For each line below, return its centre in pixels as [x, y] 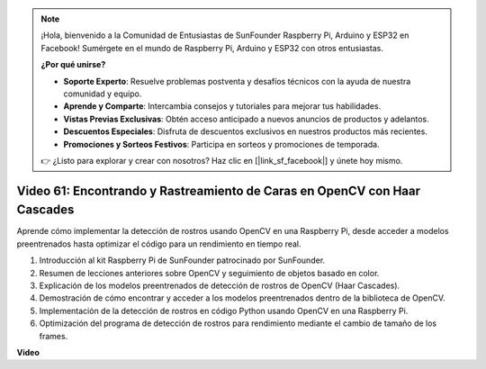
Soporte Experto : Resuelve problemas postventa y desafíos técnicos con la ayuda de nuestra [237, 81]
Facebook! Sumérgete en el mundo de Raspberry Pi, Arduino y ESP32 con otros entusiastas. [212, 48]
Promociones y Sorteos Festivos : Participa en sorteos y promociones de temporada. [221, 144]
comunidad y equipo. [103, 94]
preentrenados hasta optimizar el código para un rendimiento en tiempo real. [159, 244]
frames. [54, 336]
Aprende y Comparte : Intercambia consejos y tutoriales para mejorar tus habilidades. [222, 106]
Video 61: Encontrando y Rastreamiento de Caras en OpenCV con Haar [219, 190]
